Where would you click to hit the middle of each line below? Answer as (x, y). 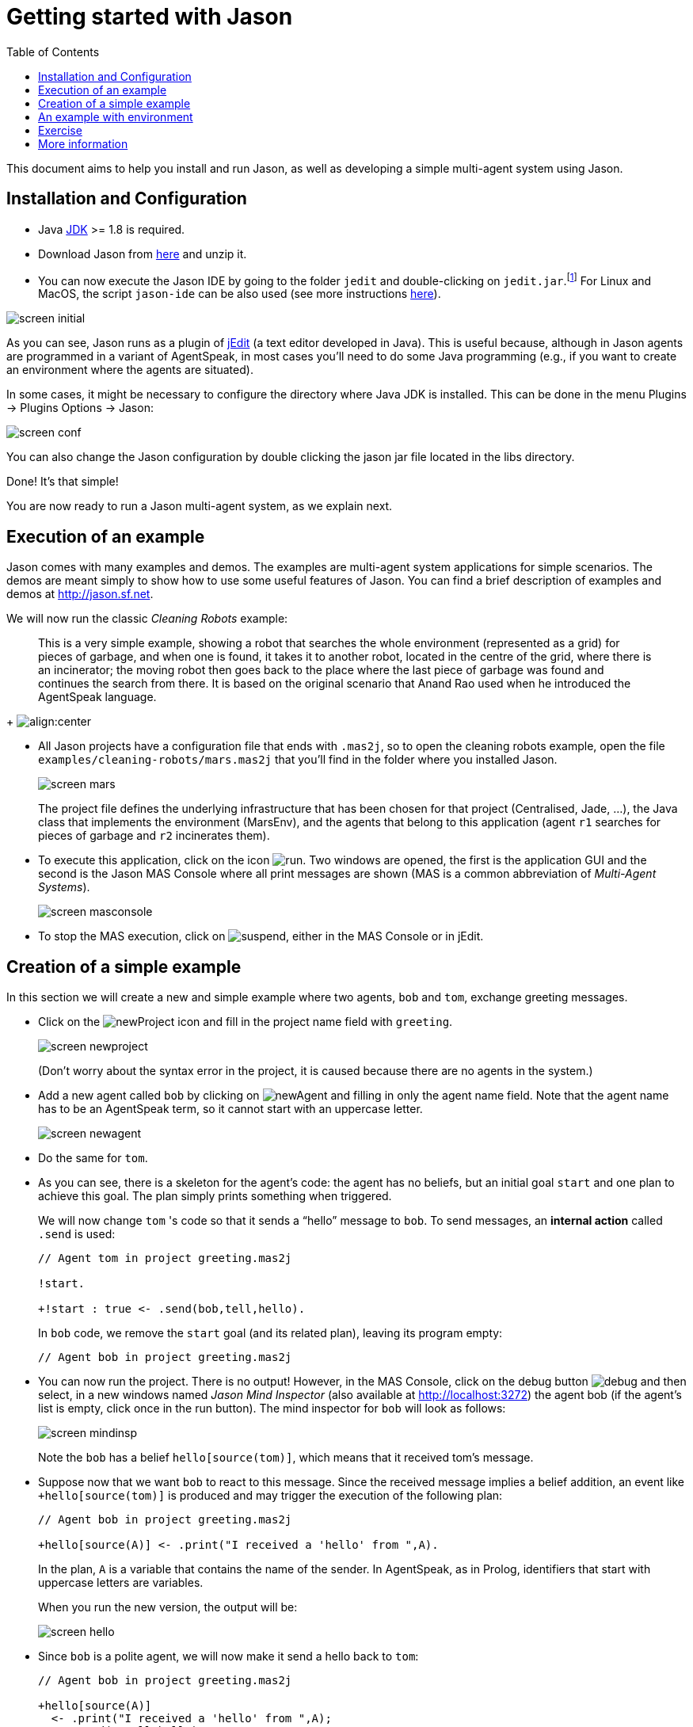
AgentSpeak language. (97, 697)
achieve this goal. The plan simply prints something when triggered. (215, 1195)
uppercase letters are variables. (121, 1582)
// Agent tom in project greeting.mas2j (165, 1258)
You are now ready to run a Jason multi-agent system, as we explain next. (200, 506)
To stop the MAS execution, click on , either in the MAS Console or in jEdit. (261, 936)
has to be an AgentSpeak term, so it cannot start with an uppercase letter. (230, 1108)
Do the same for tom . (93, 1157)
